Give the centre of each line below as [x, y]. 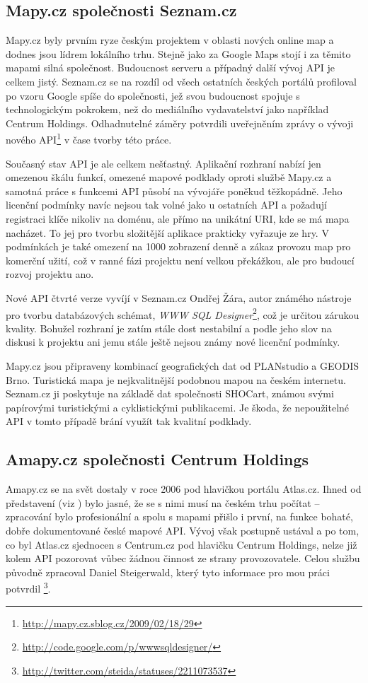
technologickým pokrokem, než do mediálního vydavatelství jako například [167, 109]
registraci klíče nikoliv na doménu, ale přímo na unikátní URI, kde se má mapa [178, 218]
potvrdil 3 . [28, 587]
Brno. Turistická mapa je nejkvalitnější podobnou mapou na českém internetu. [176, 379]
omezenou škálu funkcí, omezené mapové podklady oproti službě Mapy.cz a [169, 177]
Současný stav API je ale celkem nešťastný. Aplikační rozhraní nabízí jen [163, 163]
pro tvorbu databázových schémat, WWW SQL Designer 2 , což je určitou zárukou [183, 313]
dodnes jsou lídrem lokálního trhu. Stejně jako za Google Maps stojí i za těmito [178, 53]
